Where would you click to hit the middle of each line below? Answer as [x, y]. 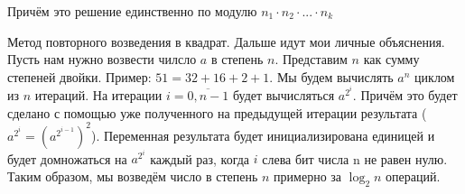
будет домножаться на [67, 158]
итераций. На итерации [98, 95]
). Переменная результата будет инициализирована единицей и [263, 135]
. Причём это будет [405, 95]
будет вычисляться [284, 95]
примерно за [308, 176]
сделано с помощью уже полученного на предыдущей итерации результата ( [217, 112]
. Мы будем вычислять [331, 76]
